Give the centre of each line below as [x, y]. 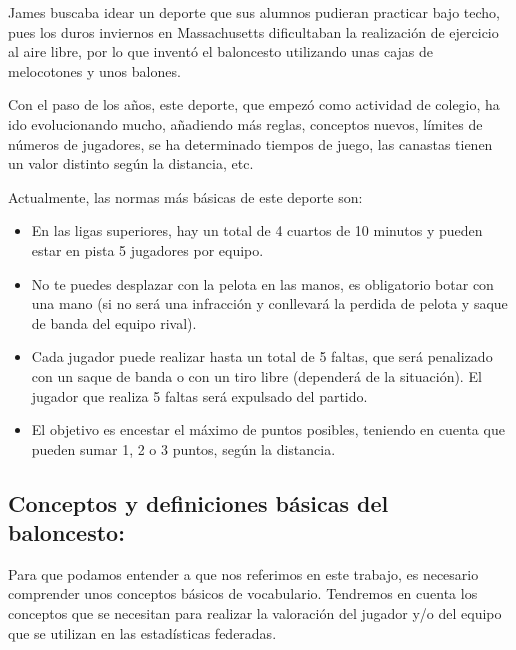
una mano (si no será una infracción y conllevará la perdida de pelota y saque [269, 303]
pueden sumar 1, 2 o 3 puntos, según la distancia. [183, 448]
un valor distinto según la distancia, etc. [131, 163]
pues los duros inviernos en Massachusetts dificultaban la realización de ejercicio [253, 31]
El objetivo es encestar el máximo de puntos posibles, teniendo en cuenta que [268, 429]
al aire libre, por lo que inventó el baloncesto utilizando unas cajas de [221, 51]
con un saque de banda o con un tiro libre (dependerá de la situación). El [256, 375]
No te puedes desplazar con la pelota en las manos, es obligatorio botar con [262, 283]
